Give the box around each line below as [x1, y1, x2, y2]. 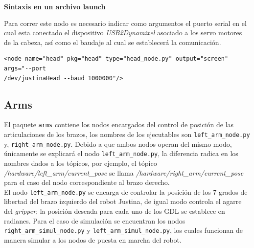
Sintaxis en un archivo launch [4, 1, 106, 11]
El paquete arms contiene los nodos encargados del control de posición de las [4, 119, 234, 130]
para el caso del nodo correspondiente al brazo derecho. [4, 177, 170, 187]
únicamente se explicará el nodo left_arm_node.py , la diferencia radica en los [4, 148, 238, 158]
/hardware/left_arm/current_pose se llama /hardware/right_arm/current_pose [4, 167, 244, 178]
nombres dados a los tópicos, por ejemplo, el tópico [4, 158, 157, 168]
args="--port [4, 65, 46, 72]
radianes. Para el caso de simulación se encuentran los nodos [4, 215, 185, 225]
